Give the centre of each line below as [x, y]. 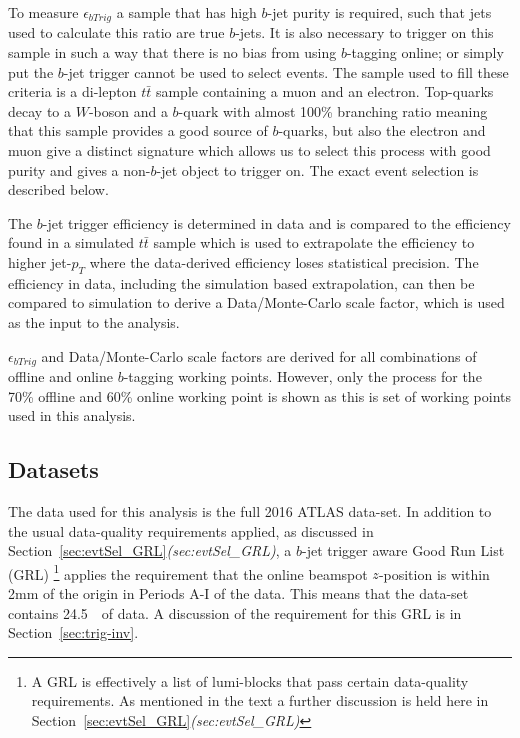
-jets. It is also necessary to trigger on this [364, 32]
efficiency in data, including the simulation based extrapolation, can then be [241, 282]
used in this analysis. [72, 415]
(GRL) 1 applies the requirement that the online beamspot [188, 572]
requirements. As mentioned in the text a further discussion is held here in [260, 700]
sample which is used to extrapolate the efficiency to [314, 242]
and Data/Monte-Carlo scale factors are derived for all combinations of [259, 355]
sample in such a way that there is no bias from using [172, 52]
